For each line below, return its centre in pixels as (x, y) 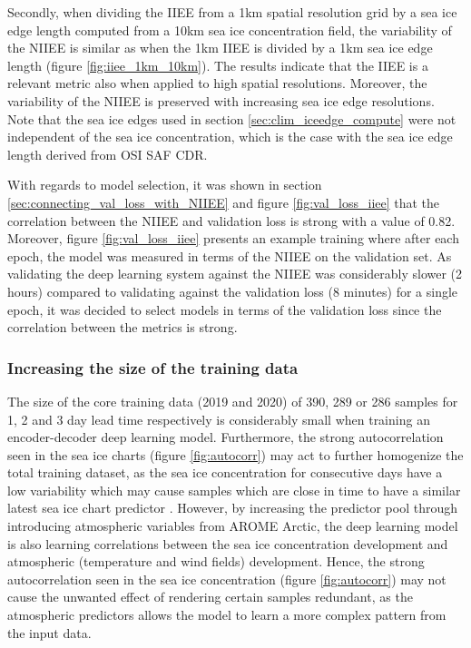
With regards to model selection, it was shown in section (165, 185)
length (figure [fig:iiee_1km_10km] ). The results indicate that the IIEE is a (218, 65)
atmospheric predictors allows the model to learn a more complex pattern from (227, 615)
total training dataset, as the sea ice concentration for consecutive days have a (225, 472)
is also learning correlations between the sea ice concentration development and (228, 543)
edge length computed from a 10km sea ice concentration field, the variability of (230, 29)
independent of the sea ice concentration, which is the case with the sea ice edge (230, 137)
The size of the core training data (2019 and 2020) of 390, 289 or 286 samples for (233, 401)
